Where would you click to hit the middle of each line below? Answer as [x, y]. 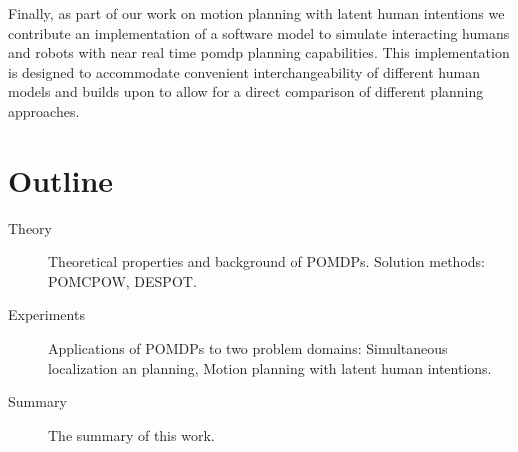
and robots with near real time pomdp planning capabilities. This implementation [259, 52]
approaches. [44, 110]
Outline [61, 179]
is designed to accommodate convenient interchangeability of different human [244, 71]
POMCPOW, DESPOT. [122, 280]
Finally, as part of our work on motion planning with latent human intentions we [256, 13]
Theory [30, 227]
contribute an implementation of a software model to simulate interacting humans [259, 32]
